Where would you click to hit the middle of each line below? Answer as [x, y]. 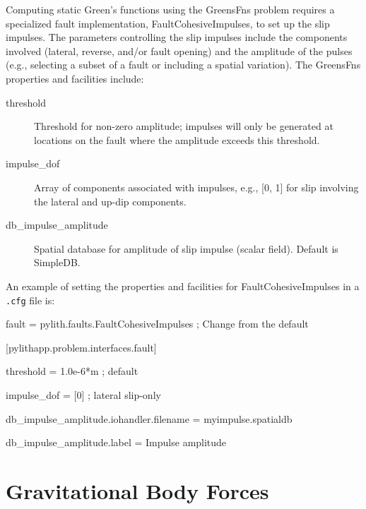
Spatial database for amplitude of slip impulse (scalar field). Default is [186, 248]
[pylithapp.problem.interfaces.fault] [81, 347]
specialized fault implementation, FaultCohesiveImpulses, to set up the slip [168, 23]
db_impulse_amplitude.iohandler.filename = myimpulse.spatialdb [149, 418]
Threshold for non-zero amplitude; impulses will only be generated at [184, 126]
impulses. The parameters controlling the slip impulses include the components [177, 37]
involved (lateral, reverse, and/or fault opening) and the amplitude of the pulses [179, 50]
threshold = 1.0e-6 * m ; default [72, 371]
